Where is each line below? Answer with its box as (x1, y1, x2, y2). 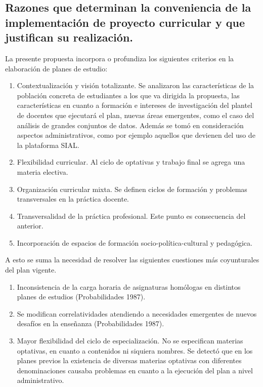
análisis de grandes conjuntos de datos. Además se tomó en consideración (17, 120, 244, 130)
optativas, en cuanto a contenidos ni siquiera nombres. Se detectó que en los (17, 345, 253, 356)
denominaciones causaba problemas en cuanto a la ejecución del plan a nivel (17, 365, 253, 375)
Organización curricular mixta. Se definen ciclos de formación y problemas (17, 183, 247, 194)
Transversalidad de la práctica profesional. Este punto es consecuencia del (17, 210, 246, 221)
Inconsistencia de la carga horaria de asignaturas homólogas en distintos (17, 281, 241, 292)
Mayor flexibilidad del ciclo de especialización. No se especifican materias (17, 335, 243, 346)
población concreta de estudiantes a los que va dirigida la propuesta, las (17, 90, 240, 100)
